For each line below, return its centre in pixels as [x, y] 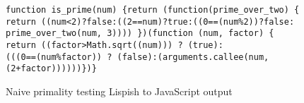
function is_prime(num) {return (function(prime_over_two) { [153, 10]
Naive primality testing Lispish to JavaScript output [119, 91]
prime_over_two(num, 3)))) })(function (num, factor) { [140, 34]
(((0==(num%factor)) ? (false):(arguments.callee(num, [138, 57]
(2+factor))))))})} [51, 69]
